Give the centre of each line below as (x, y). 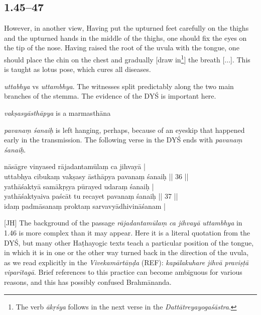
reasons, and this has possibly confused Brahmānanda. (88, 282)
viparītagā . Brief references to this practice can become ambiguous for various (123, 272)
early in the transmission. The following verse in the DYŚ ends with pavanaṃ (123, 140)
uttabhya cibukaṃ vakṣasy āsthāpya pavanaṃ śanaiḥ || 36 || (96, 176)
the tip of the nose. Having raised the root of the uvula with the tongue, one (122, 48)
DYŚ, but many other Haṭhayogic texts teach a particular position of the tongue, (129, 242)
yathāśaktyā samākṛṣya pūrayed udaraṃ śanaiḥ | (79, 186)
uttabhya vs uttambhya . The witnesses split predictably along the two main (119, 86)
